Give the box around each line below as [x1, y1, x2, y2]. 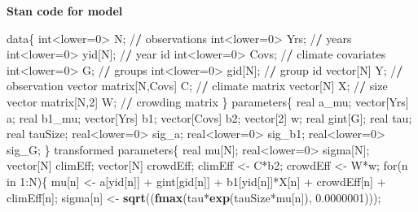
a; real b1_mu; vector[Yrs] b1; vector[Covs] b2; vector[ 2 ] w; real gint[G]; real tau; [7, 109, 412, 126]
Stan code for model [7, 2, 123, 19]
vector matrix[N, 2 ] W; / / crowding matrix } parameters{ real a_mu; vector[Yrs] [7, 93, 409, 110]
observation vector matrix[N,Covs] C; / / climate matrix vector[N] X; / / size [7, 77, 388, 94]
